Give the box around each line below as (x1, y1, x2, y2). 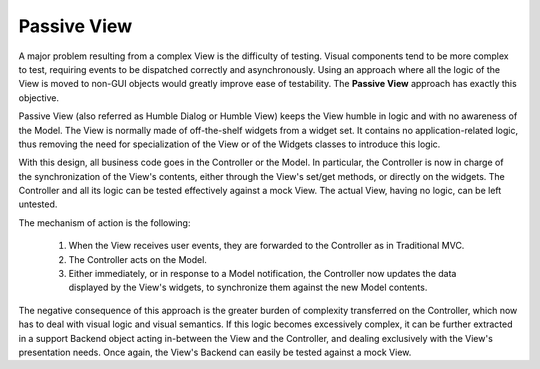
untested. (18, 198, 58, 210)
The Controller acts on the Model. (68, 253, 207, 265)
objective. (18, 91, 60, 104)
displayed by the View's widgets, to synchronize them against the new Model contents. (68, 281, 428, 294)
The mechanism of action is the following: (18, 216, 191, 229)
